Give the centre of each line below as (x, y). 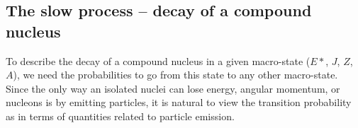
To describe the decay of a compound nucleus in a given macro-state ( (158, 60)
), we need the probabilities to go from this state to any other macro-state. (175, 75)
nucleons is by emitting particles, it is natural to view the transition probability (179, 102)
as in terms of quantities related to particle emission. (120, 116)
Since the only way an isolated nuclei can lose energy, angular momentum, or (173, 88)
